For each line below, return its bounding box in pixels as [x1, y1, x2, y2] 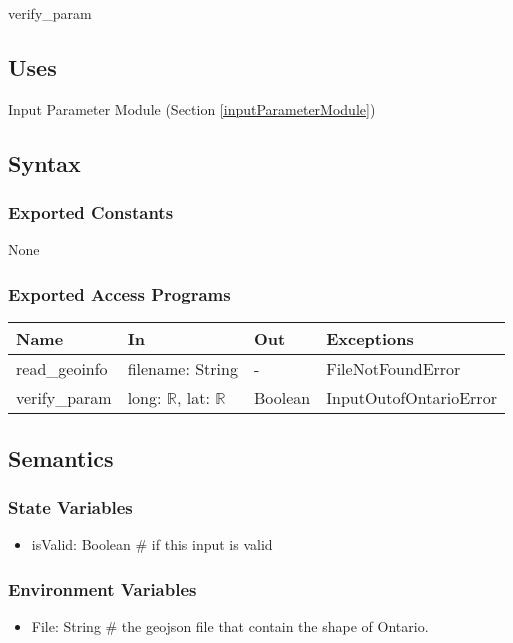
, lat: [177, 386, 210, 410]
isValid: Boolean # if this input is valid [31, 534, 273, 555]
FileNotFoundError [326, 357, 461, 381]
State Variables [8, 494, 133, 519]
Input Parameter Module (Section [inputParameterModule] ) [8, 98, 376, 119]
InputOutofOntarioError [326, 386, 497, 410]
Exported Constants [8, 200, 174, 225]
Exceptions [326, 327, 414, 351]
